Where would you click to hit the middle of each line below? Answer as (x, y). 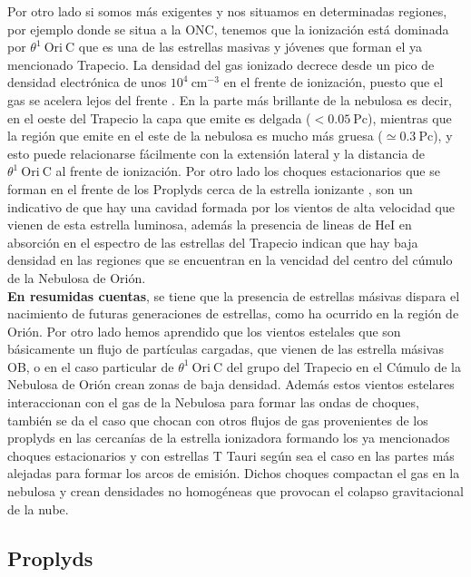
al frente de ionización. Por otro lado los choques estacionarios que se (248, 171)
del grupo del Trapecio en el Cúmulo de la (343, 366)
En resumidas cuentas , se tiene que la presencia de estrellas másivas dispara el (234, 295)
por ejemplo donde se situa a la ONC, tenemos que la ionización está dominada (228, 29)
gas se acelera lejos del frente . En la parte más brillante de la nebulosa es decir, (230, 99)
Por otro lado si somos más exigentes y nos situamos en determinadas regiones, (227, 11)
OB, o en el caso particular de (91, 366)
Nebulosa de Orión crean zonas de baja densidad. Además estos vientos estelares (231, 384)
